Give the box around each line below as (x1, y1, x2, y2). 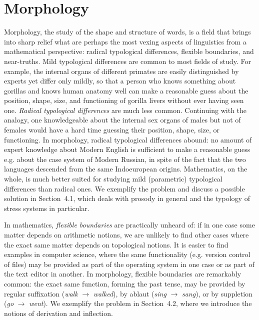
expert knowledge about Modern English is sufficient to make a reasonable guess (4, 144, 250, 154)
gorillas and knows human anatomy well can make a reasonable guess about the (4, 85, 248, 95)
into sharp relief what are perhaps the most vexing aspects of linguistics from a (4, 36, 246, 46)
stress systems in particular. (4, 202, 89, 213)
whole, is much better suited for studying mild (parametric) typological (4, 173, 222, 184)
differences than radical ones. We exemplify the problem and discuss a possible (4, 183, 245, 193)
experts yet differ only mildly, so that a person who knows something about (4, 75, 236, 86)
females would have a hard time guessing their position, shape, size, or (4, 124, 220, 135)
